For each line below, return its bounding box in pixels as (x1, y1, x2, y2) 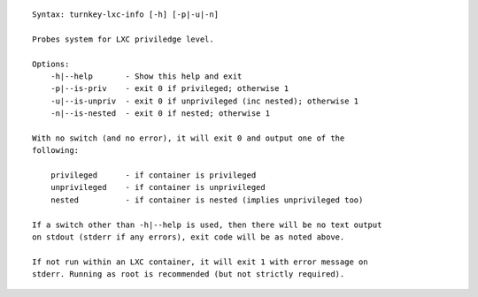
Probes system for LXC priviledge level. (32, 34, 214, 44)
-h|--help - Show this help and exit (50, 71, 243, 81)
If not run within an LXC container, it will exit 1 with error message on (32, 256, 368, 267)
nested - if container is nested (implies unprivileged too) (50, 194, 364, 205)
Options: (32, 58, 70, 69)
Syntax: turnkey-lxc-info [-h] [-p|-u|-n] (32, 10, 220, 19)
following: (32, 146, 80, 156)
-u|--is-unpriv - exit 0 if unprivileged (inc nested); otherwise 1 (50, 95, 359, 106)
